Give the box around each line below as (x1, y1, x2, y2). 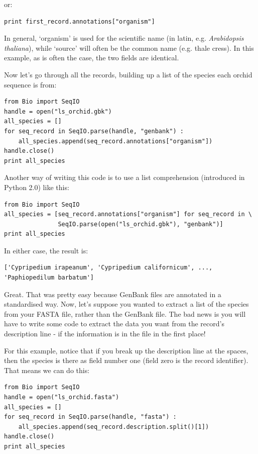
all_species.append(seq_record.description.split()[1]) (18, 423, 209, 430)
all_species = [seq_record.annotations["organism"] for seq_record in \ (4, 211, 252, 218)
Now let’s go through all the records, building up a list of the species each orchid (4, 69, 252, 79)
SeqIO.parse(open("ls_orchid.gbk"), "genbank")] (58, 220, 223, 228)
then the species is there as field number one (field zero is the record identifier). (4, 355, 248, 366)
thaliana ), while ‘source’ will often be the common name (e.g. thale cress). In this (4, 42, 254, 53)
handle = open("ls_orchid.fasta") (4, 394, 119, 401)
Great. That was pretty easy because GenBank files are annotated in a (4, 289, 221, 299)
